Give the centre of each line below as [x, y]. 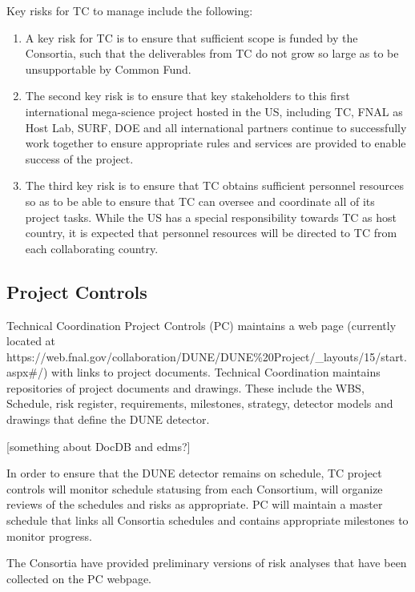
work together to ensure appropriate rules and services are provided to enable [216, 143]
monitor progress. [49, 536]
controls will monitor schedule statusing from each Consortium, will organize [195, 488]
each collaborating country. [92, 248]
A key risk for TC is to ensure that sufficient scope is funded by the [191, 37]
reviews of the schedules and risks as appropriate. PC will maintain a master [195, 504]
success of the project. [79, 158]
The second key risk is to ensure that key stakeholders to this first [187, 96]
